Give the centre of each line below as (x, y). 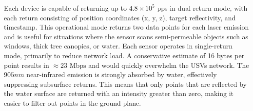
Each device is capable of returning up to (65, 8)
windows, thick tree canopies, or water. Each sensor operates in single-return (118, 46)
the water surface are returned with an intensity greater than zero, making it (119, 93)
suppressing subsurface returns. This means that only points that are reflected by (125, 84)
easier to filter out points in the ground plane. (73, 103)
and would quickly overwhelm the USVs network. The (169, 65)
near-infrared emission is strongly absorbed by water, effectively (122, 74)
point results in (27, 65)
